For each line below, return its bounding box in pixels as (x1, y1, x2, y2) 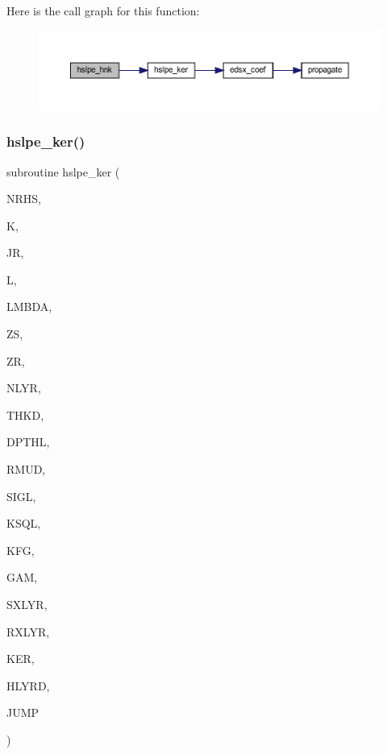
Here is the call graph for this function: (6, 2, 200, 19)
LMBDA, (6, 298, 52, 315)
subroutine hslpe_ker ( (6, 163, 120, 180)
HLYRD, (6, 677, 50, 694)
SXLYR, (6, 596, 48, 613)
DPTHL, (6, 433, 50, 450)
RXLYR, (6, 623, 50, 640)
